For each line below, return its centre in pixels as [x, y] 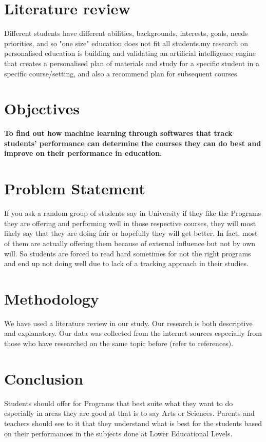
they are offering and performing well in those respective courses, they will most [130, 223]
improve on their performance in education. [83, 153]
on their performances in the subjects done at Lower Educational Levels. [118, 433]
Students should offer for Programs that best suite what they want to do [119, 403]
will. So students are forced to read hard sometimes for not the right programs [128, 253]
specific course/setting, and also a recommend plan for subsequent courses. [122, 73]
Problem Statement [75, 188]
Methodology [52, 298]
